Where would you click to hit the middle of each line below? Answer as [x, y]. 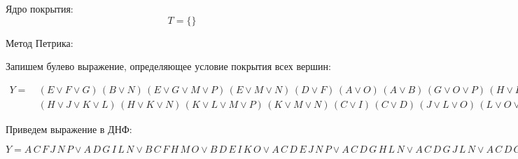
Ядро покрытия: [40, 8]
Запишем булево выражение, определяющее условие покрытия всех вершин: [168, 66]
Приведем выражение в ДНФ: [69, 129]
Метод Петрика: [40, 42]
